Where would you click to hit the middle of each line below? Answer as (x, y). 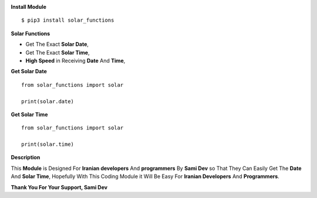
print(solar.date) (48, 101)
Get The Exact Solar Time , (58, 52)
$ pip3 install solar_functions (68, 20)
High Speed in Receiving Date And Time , (75, 60)
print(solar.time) (48, 144)
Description (26, 158)
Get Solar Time (29, 114)
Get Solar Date (29, 71)
